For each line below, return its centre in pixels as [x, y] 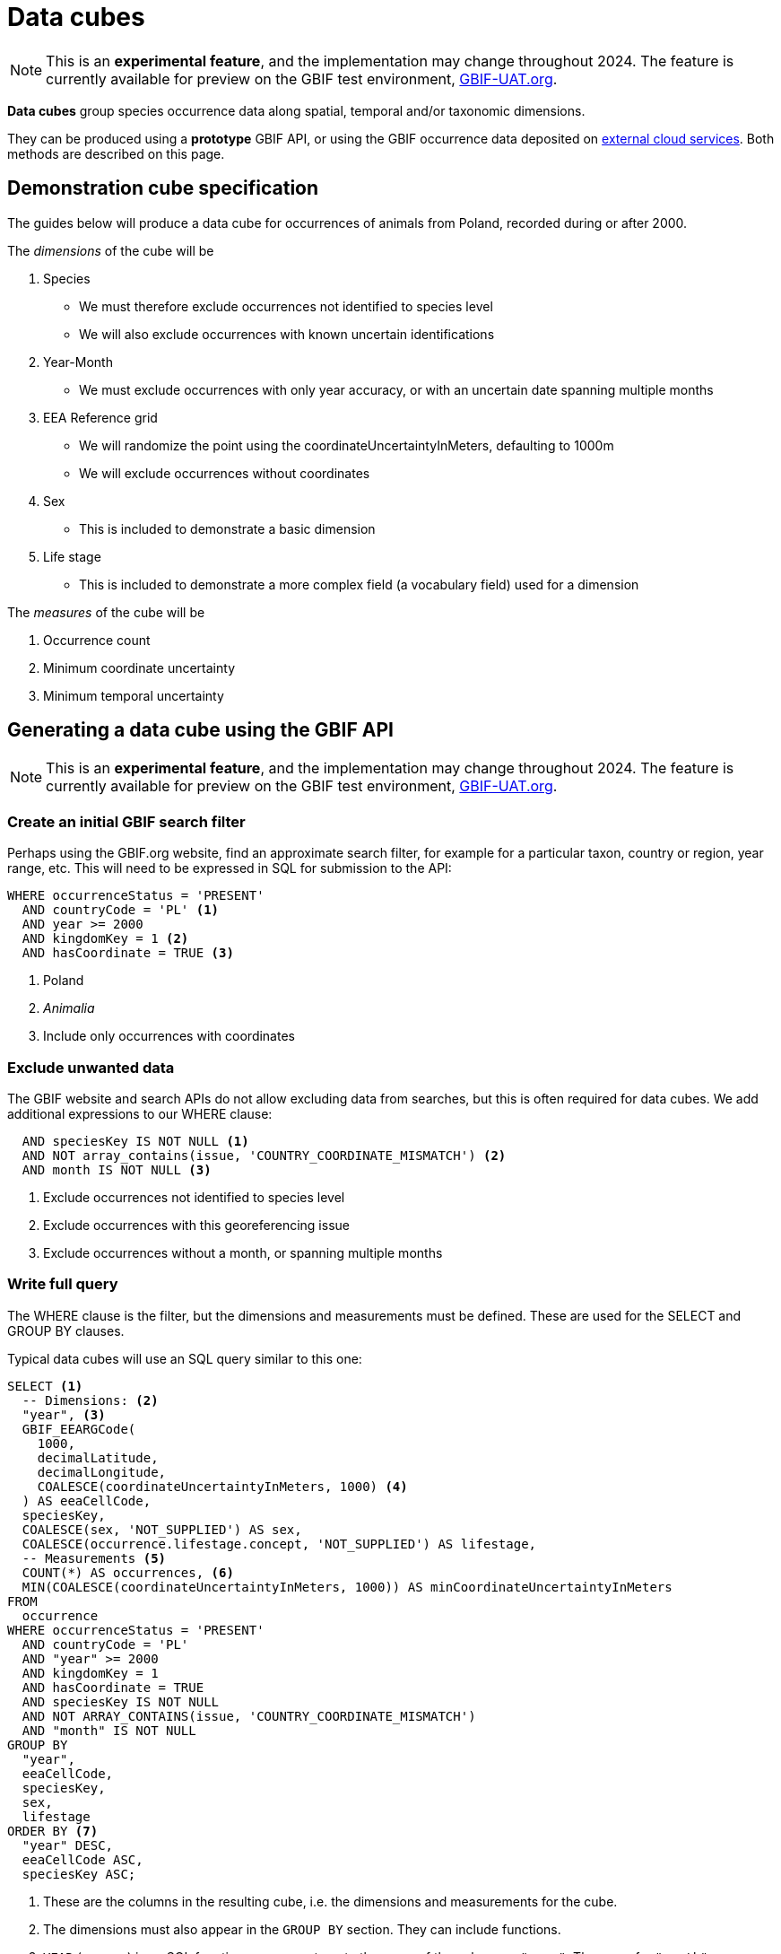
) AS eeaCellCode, [87, 1500]
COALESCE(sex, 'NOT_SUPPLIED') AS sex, [162, 1529]
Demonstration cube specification [163, 188]
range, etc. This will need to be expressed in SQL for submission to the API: [230, 868]
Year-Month [78, 362]
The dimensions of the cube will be [111, 250]
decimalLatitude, [98, 1457]
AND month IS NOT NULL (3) [117, 1169]
